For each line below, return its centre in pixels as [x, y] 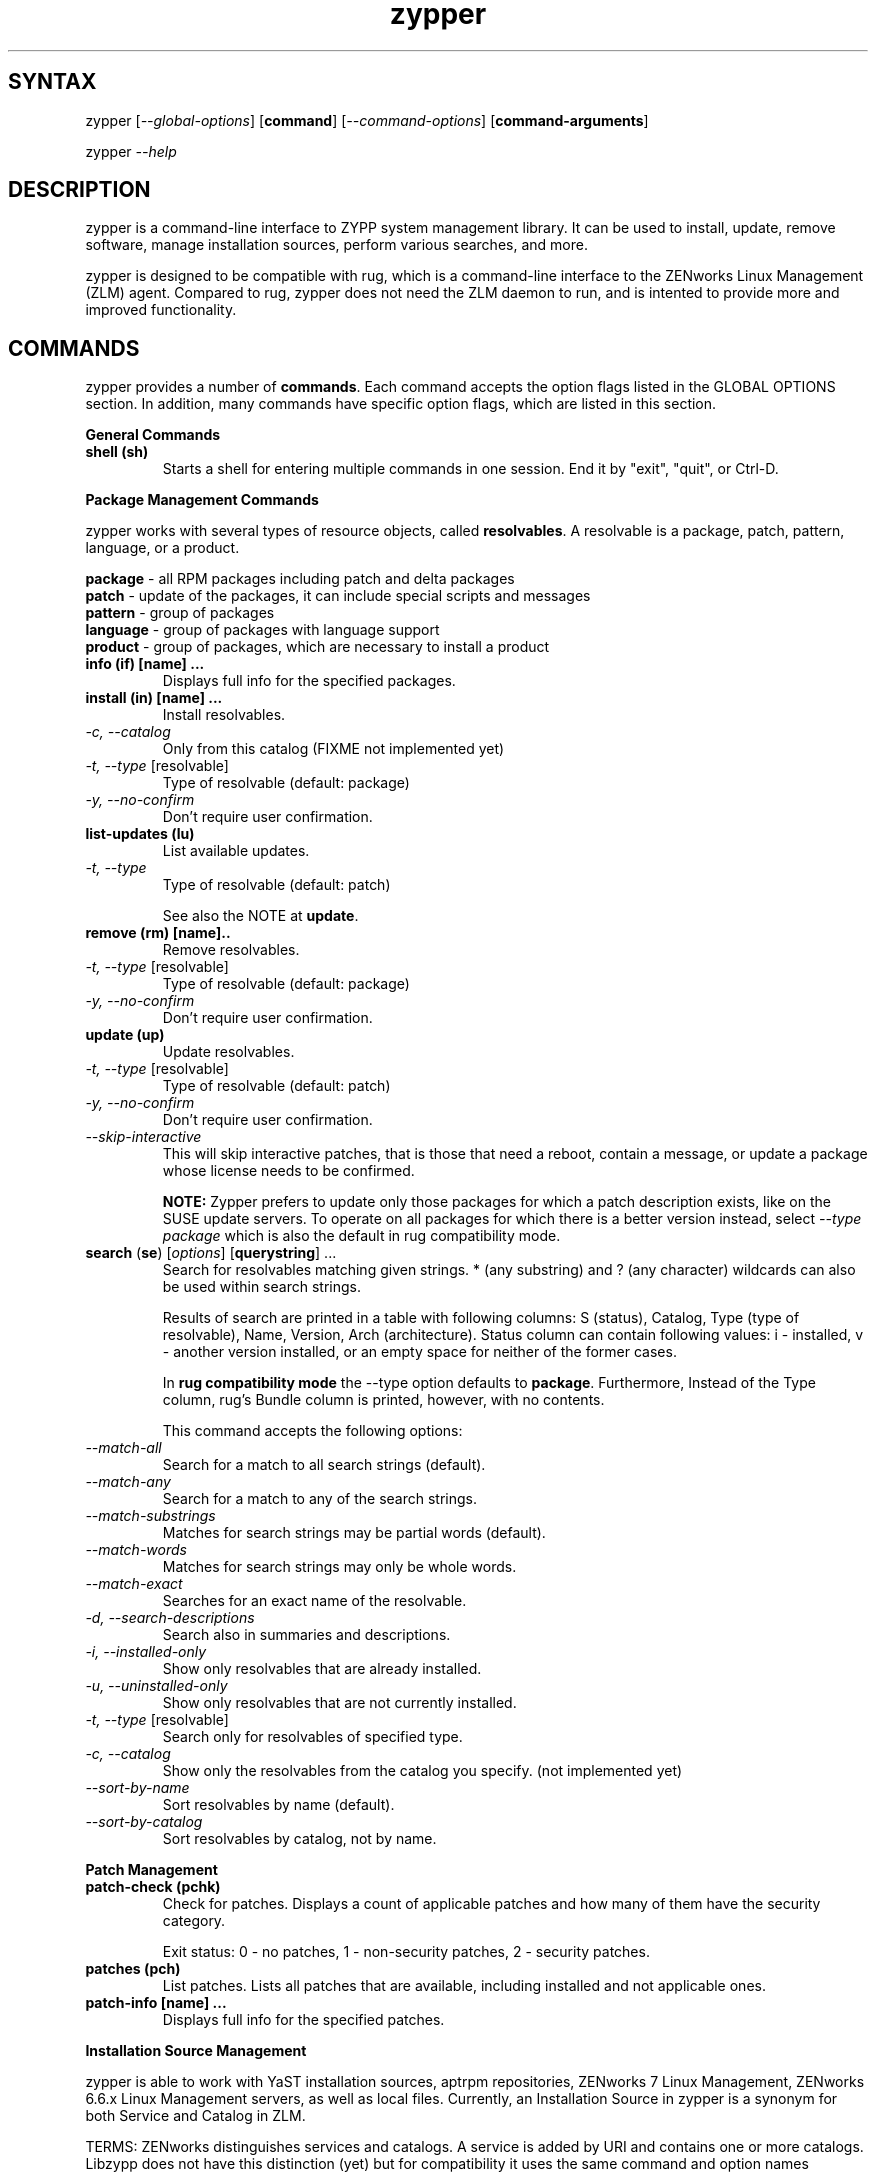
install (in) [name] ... [154, 698]
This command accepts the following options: [312, 1431]
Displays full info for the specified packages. [309, 681]
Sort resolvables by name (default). [278, 1805]
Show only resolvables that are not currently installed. [339, 1703]
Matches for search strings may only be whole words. [339, 1567]
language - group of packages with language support [262, 630]
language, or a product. [162, 548]
